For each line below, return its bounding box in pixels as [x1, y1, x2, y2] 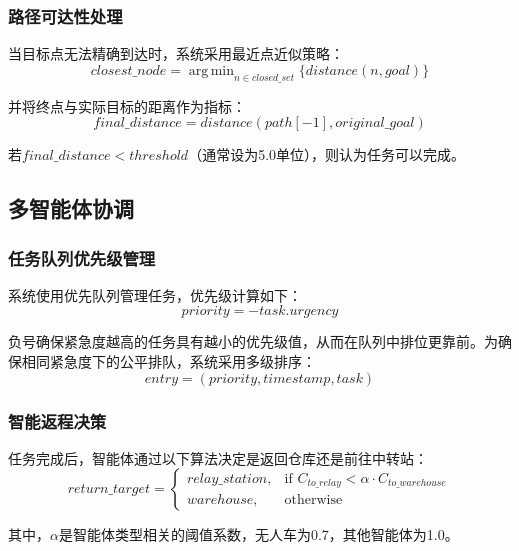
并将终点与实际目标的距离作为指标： [8, 95, 246, 116]
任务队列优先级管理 [8, 245, 156, 270]
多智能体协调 [8, 193, 134, 224]
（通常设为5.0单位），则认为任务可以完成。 [188, 144, 466, 165]
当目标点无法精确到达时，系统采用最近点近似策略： [8, 43, 344, 64]
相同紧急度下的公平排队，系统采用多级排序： [21, 350, 316, 371]
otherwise [284, 493, 343, 508]
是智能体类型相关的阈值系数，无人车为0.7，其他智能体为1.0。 [58, 524, 459, 545]
